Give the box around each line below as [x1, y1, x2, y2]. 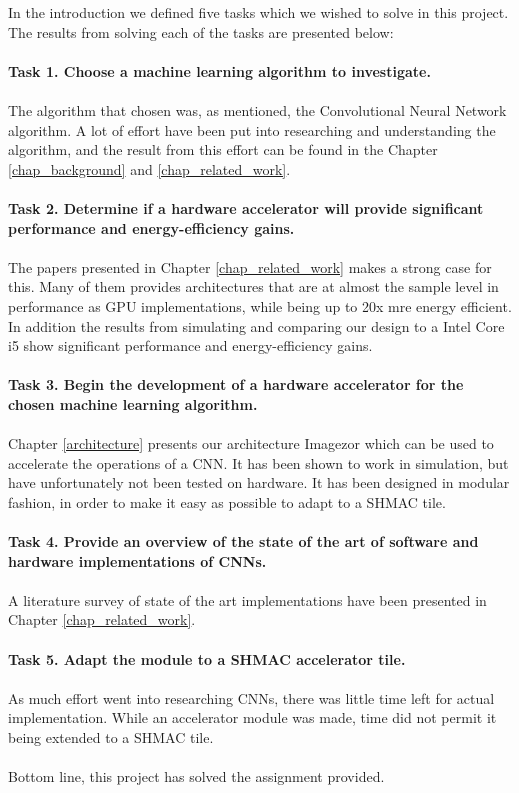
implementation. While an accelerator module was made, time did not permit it [8, 707, 497, 728]
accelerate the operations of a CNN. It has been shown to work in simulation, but [8, 452, 509, 473]
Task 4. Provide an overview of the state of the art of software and [8, 531, 479, 552]
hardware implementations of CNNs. [8, 550, 267, 571]
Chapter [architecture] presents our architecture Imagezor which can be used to [8, 433, 494, 454]
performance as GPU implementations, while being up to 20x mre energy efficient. [8, 295, 512, 316]
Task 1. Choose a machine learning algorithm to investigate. [8, 60, 431, 81]
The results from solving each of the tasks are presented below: [8, 21, 394, 42]
